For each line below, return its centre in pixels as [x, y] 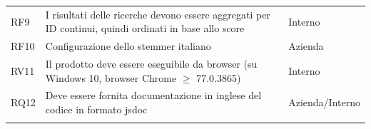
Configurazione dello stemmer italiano [128, 46]
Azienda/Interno [324, 102]
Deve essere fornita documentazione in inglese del [153, 95]
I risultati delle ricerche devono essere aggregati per [158, 14]
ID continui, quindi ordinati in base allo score [145, 28]
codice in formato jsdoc [96, 109]
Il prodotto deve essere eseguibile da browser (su [151, 64]
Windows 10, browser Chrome [111, 77]
